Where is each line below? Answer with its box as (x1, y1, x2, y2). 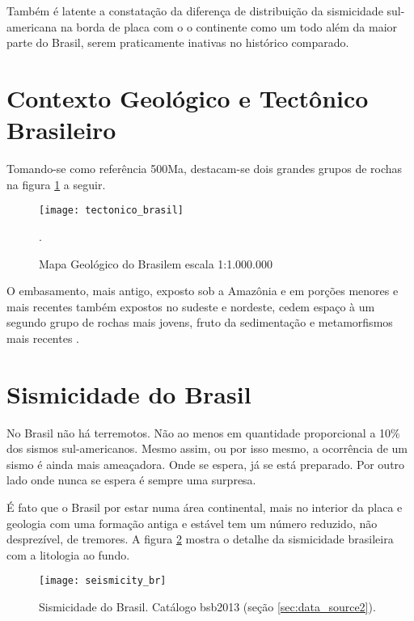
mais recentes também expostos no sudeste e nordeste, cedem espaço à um (6, 298, 375, 315)
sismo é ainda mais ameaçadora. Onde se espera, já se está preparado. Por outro (6, 455, 405, 472)
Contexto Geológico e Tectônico (6, 81, 369, 114)
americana (6, 18, 57, 35)
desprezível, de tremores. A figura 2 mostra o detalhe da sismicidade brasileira (6, 530, 394, 547)
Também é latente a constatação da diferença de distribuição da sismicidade (6, 2, 383, 19)
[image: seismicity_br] (39, 575, 167, 587)
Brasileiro (6, 113, 116, 146)
